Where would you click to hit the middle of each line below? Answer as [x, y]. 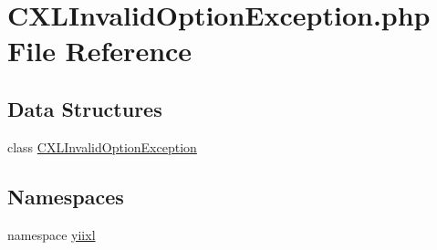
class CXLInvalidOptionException [102, 146]
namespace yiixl [52, 234]
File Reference [100, 51]
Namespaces [66, 196]
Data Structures [85, 108]
